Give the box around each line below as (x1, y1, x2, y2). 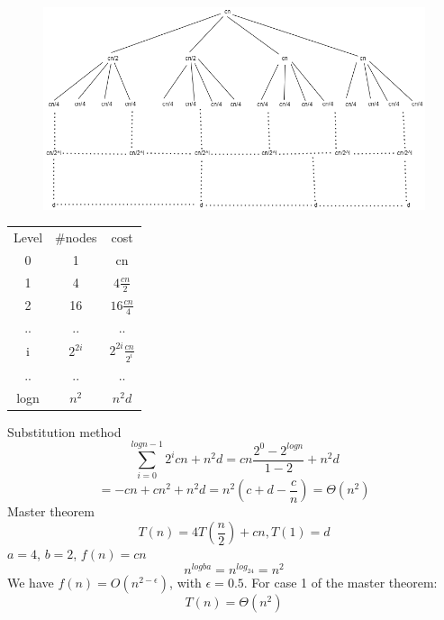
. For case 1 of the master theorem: (243, 573, 438, 592)
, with (169, 573, 202, 592)
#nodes (55, 228, 97, 246)
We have (7, 573, 54, 592)
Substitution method (7, 422, 122, 441)
